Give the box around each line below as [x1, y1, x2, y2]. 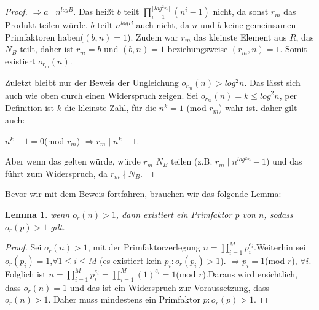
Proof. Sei [5, 241, 42, 254]
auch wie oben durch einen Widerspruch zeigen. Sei [5, 88, 199, 101]
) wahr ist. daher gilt [219, 101, 297, 114]
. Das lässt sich [244, 76, 301, 88]
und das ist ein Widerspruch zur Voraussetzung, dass [69, 281, 269, 293]
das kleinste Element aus [193, 30, 287, 43]
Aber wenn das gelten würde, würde [5, 155, 141, 168]
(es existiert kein [99, 254, 162, 266]
